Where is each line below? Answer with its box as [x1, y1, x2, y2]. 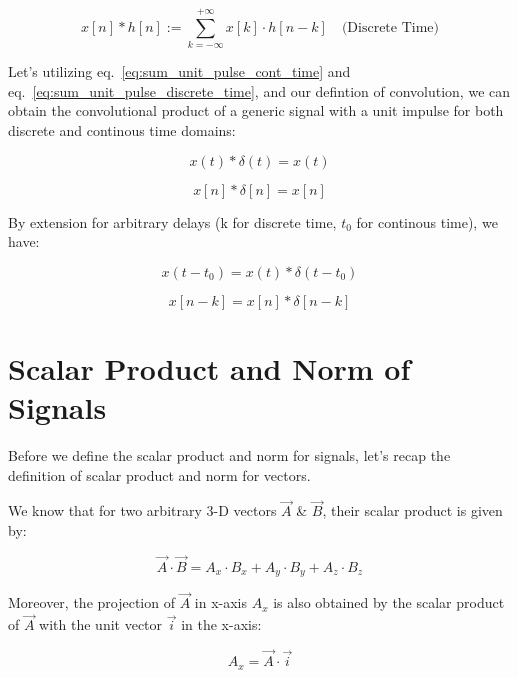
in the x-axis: [181, 614, 262, 635]
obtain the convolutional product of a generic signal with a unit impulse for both [8, 100, 504, 121]
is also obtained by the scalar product [273, 592, 505, 613]
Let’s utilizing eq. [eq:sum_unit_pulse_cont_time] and [8, 61, 351, 82]
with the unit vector [39, 614, 163, 635]
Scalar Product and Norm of [8, 347, 411, 388]
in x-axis [194, 592, 247, 613]
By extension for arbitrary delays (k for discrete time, [8, 211, 337, 232]
